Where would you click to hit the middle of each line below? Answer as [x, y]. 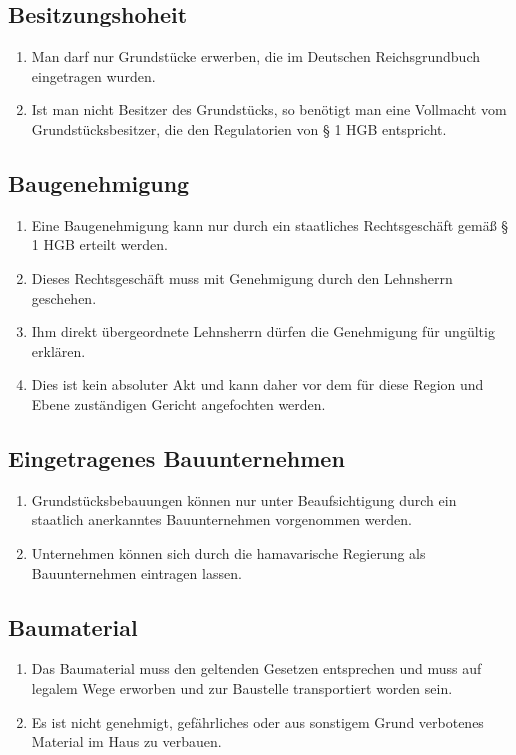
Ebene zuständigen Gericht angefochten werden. [178, 403]
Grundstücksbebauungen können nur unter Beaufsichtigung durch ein [244, 499]
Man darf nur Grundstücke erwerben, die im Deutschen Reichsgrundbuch [256, 56]
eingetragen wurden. [93, 75]
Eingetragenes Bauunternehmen [176, 457]
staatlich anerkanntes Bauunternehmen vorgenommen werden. [221, 519]
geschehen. [64, 297]
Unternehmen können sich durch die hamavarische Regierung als [228, 552]
